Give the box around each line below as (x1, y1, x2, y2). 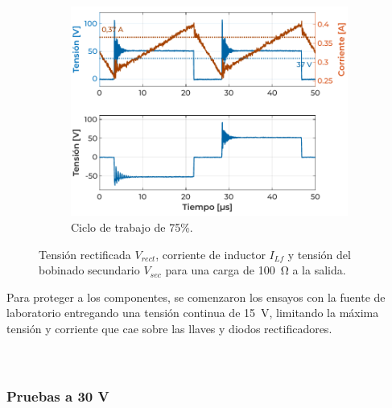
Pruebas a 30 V (6, 385, 109, 406)
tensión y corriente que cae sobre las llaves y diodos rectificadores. (6, 320, 332, 337)
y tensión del (287, 245, 351, 262)
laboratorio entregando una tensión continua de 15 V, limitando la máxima (6, 304, 379, 321)
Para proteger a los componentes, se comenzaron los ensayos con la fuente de (6, 288, 386, 305)
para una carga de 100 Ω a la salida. (165, 262, 346, 278)
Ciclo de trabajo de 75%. (71, 219, 193, 236)
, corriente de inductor (155, 245, 266, 262)
